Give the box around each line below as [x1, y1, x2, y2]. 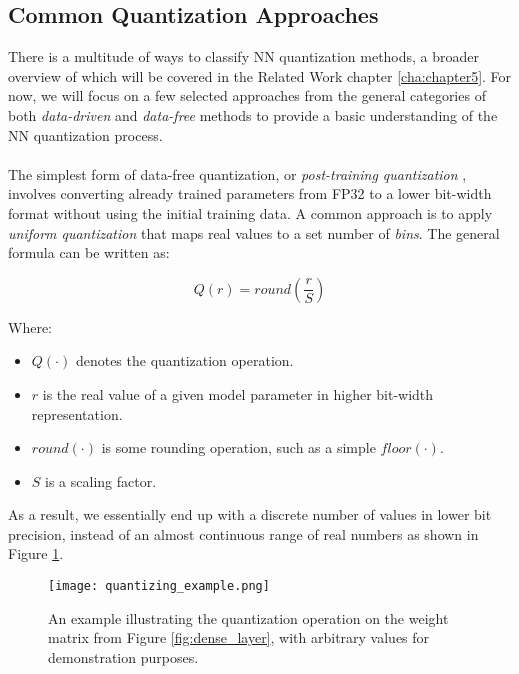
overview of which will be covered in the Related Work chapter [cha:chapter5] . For [8, 65, 512, 86]
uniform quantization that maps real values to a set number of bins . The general [8, 222, 500, 243]
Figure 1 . [8, 543, 64, 564]
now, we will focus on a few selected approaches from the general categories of [8, 85, 486, 106]
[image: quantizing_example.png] [48, 579, 270, 594]
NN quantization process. [8, 124, 163, 145]
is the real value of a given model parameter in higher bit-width [42, 383, 434, 404]
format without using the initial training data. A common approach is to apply [8, 202, 493, 223]
